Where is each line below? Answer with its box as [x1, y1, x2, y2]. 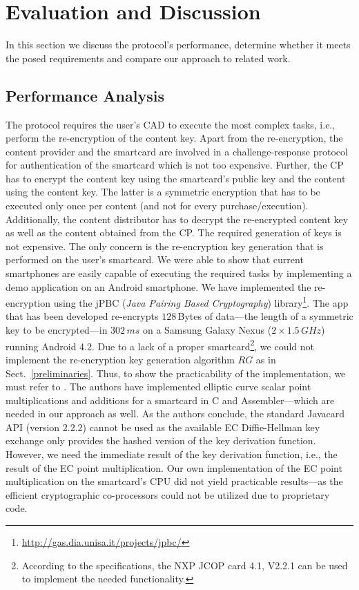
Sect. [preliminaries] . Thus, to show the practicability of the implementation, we [6, 365, 346, 380]
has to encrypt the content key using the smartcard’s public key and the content [6, 171, 346, 185]
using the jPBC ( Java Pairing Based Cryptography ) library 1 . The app [53, 294, 349, 310]
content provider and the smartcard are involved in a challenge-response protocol [6, 144, 348, 158]
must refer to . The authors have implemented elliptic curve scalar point [6, 379, 311, 394]
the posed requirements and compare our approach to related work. [6, 50, 291, 65]
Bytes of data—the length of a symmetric [177, 309, 353, 323]
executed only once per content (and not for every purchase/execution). [6, 198, 309, 213]
